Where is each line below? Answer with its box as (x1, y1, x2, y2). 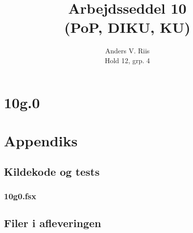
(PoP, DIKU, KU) (64, 17, 191, 37)
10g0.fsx (4, 189, 36, 202)
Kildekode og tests (4, 164, 100, 179)
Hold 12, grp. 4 (104, 55, 150, 65)
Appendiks (4, 130, 78, 150)
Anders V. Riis (105, 46, 150, 56)
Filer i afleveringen (4, 215, 101, 231)
